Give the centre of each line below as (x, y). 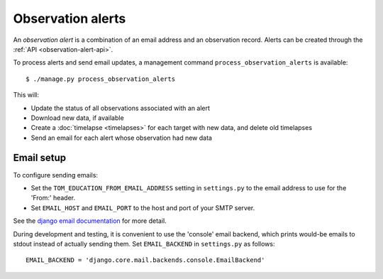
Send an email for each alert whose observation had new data (122, 138)
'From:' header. (53, 198)
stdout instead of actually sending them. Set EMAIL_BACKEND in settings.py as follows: (144, 244)
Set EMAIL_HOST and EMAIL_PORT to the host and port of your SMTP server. (143, 208)
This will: (26, 95)
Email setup (40, 158)
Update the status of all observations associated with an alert (121, 108)
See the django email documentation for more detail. (90, 221)
